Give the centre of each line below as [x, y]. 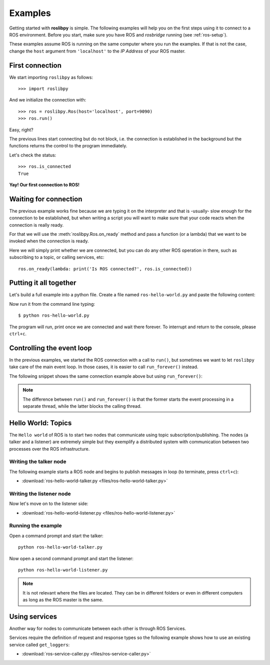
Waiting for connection [46, 199]
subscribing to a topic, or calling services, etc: [57, 257]
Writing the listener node [40, 494]
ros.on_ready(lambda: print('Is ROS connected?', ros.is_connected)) [105, 269]
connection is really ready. [36, 225]
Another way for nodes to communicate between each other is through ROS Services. [98, 629]
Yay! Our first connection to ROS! [44, 184]
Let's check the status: [33, 155]
